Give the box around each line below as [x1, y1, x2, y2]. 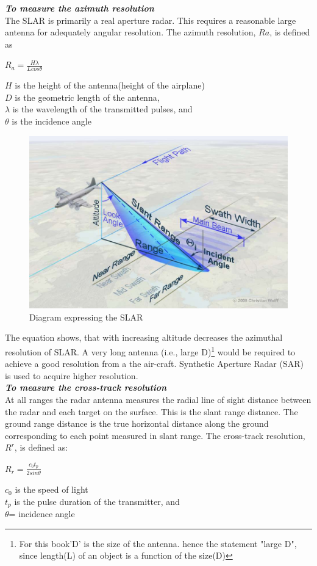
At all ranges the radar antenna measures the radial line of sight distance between [5, 393, 312, 406]
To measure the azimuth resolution [5, 2, 154, 14]
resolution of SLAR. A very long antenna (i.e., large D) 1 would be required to [5, 344, 296, 358]
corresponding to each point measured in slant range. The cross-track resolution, [5, 429, 305, 441]
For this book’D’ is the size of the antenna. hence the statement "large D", [19, 537, 297, 550]
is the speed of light [15, 483, 88, 496]
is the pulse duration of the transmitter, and [14, 495, 180, 507]
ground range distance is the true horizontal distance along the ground [5, 417, 269, 430]
